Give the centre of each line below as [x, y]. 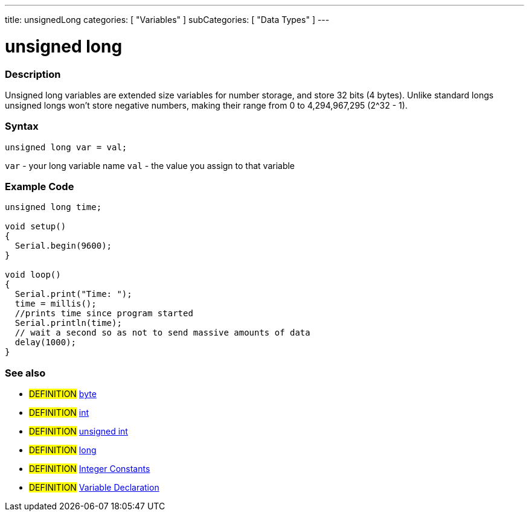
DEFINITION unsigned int [79, 432]
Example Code [40, 186]
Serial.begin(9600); [63, 246]
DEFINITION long [63, 450]
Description [33, 74]
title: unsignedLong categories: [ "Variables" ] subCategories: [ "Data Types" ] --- [167, 20]
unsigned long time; [53, 207]
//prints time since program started [104, 314]
